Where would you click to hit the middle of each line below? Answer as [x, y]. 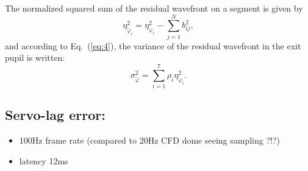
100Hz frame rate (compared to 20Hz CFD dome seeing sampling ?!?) [150, 140]
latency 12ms [44, 160]
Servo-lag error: [55, 115]
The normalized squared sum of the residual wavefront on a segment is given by [154, 8]
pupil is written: [35, 58]
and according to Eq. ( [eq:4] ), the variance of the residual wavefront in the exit [153, 45]
